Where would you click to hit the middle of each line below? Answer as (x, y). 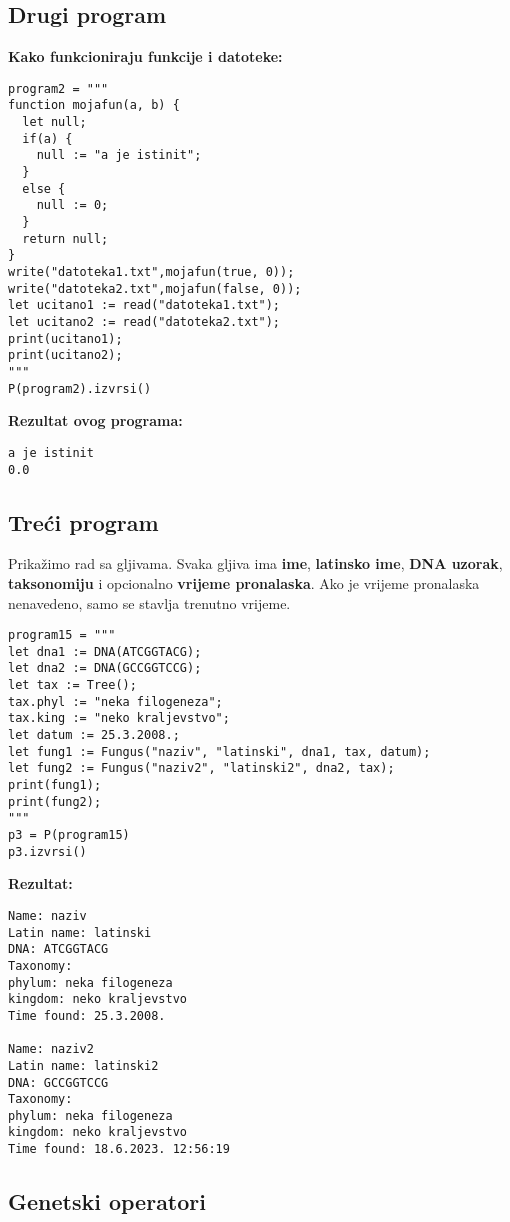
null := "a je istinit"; (119, 155)
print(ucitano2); (65, 355)
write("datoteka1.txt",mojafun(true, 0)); (151, 272)
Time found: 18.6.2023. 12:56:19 (119, 1149)
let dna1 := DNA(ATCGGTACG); (105, 651)
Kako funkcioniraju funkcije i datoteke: (145, 56)
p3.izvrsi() (47, 851)
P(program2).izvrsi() (80, 388)
